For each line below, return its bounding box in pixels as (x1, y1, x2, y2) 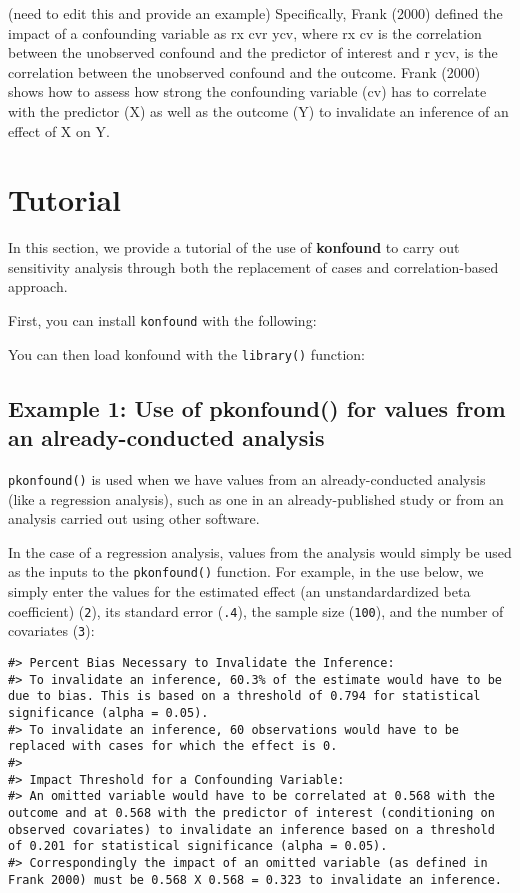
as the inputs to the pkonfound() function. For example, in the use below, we (8, 561, 484, 582)
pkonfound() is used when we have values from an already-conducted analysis (8, 468, 486, 489)
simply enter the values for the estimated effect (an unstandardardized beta (8, 581, 471, 602)
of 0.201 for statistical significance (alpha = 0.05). (8, 839, 388, 854)
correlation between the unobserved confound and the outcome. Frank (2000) (8, 61, 481, 82)
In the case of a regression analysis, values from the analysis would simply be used (8, 541, 512, 562)
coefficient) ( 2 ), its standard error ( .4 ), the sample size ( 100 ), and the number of (8, 600, 504, 621)
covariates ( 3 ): (8, 620, 95, 641)
